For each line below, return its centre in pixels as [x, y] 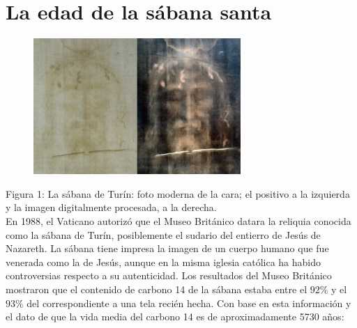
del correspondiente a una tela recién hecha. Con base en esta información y [189, 303]
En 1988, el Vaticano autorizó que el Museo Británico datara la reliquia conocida [178, 220]
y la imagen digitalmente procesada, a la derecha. [111, 207]
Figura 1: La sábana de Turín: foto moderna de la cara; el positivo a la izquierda [178, 193]
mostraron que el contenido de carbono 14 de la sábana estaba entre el [157, 289]
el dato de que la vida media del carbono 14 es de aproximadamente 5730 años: [175, 317]
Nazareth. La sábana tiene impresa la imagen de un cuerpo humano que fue [167, 248]
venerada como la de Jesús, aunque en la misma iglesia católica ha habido [164, 261]
